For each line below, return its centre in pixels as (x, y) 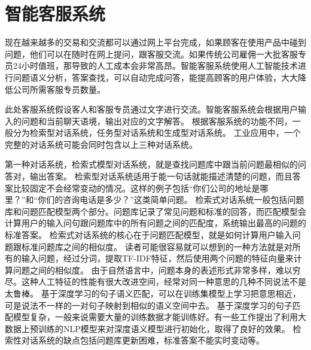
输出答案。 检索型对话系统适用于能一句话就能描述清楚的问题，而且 (161, 176)
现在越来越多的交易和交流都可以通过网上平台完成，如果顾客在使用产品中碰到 (155, 42)
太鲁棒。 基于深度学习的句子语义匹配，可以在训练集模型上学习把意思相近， (153, 293)
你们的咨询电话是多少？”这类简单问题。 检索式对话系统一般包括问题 (171, 200)
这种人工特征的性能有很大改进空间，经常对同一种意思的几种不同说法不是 (164, 281)
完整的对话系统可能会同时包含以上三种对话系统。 (101, 144)
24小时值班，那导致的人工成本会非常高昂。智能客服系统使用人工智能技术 (155, 66)
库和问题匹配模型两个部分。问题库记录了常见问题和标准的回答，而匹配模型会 (155, 211)
